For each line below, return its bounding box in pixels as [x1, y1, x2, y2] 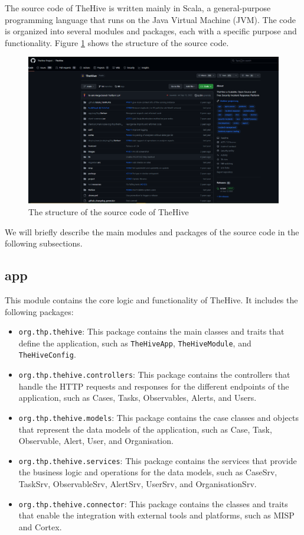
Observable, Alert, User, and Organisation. [18, 435, 174, 447]
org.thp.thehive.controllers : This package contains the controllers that [18, 368, 290, 381]
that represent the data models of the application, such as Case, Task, [18, 423, 272, 435]
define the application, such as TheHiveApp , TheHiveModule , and [18, 336, 251, 349]
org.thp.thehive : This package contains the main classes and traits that [18, 325, 285, 338]
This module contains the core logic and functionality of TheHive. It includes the [5, 293, 298, 306]
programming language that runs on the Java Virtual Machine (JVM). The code [5, 13, 296, 25]
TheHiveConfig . [18, 348, 76, 361]
